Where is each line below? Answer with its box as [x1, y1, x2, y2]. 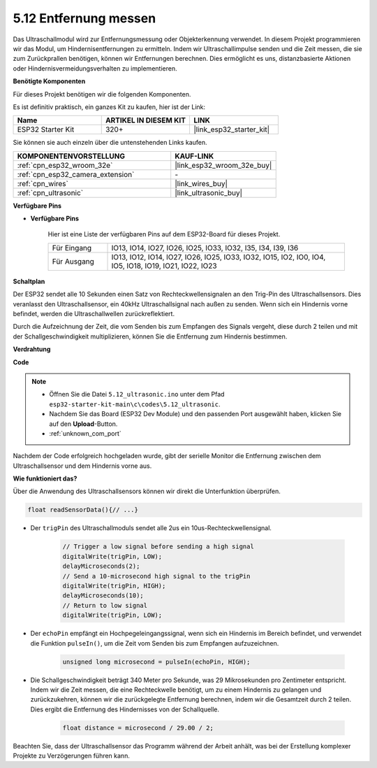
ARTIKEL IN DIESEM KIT [105, 115, 186, 125]
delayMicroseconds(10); [62, 592, 145, 599]
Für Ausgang [52, 256, 94, 266]
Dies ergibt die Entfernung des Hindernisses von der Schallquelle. [30, 705, 220, 713]
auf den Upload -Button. [49, 420, 118, 428]
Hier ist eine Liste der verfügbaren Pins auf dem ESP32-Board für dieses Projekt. [47, 230, 281, 239]
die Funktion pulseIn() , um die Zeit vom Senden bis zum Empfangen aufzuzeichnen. [30, 639, 279, 647]
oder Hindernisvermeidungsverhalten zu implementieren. [13, 64, 177, 73]
